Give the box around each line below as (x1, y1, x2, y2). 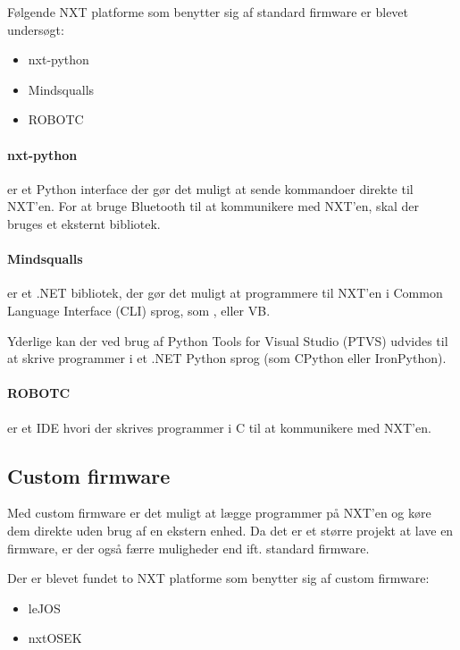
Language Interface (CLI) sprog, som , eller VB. (7, 300, 271, 319)
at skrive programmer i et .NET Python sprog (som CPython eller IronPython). (7, 349, 447, 367)
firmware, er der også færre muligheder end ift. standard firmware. (7, 538, 370, 557)
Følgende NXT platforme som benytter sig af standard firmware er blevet (7, 3, 409, 21)
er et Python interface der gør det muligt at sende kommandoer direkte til (7, 179, 414, 198)
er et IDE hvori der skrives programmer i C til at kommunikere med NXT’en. (7, 418, 431, 436)
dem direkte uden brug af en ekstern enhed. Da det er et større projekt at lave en (7, 520, 454, 539)
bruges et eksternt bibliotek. (7, 214, 161, 232)
